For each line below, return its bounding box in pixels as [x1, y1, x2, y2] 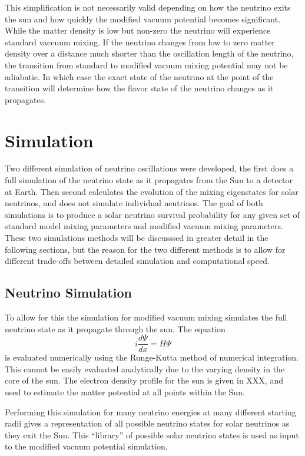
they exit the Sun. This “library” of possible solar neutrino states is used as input [5, 428, 299, 441]
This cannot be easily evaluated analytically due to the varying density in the [5, 362, 285, 375]
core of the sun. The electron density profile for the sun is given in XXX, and [5, 374, 283, 386]
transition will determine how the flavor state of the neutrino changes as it [5, 82, 274, 94]
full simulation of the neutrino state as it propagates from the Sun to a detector [5, 174, 293, 186]
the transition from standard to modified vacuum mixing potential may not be [5, 58, 288, 71]
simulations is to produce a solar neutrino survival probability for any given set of [5, 208, 300, 220]
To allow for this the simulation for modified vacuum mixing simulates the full [5, 311, 287, 323]
